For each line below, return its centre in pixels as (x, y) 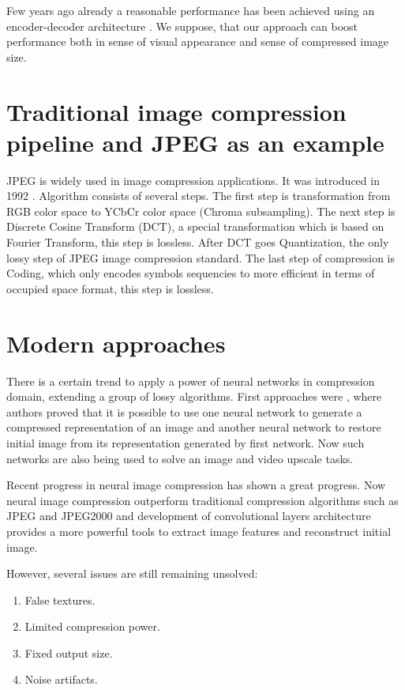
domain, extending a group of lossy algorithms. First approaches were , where (194, 396)
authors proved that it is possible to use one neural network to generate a (184, 411)
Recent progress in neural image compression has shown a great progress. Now (196, 485)
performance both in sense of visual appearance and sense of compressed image (198, 41)
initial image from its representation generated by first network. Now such (186, 442)
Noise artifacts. (61, 679)
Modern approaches (116, 343)
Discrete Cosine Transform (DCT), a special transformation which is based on (195, 226)
